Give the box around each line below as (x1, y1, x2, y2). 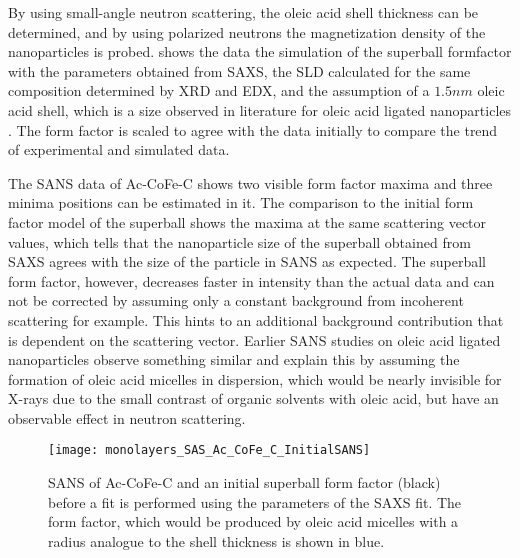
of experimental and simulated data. (8, 139, 230, 160)
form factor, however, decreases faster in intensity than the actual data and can (8, 270, 495, 291)
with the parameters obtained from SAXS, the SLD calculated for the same (8, 60, 471, 81)
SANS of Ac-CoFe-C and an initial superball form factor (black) (48, 472, 441, 493)
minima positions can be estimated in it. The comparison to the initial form (8, 192, 474, 213)
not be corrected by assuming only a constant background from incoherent (8, 290, 464, 311)
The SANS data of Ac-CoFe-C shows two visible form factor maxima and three (8, 172, 493, 193)
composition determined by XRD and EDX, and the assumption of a (8, 80, 430, 101)
